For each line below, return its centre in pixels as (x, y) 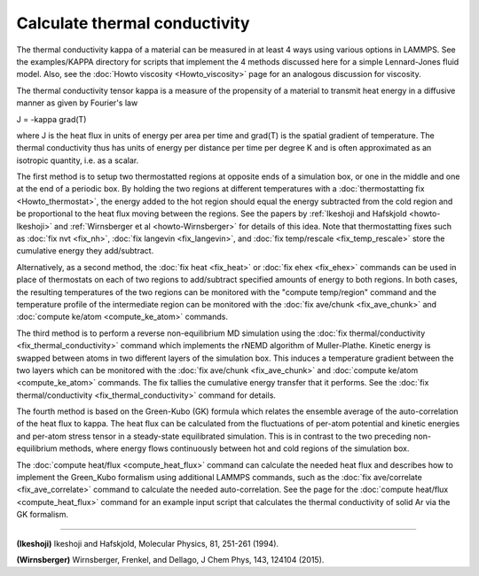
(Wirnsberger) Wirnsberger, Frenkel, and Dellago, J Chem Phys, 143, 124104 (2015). (170, 560)
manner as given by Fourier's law (77, 103)
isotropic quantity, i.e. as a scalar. (78, 160)
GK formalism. (43, 515)
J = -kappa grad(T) (51, 119)
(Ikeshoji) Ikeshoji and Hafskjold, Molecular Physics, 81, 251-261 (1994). (148, 543)
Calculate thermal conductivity (133, 23)
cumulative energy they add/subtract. (85, 251)
